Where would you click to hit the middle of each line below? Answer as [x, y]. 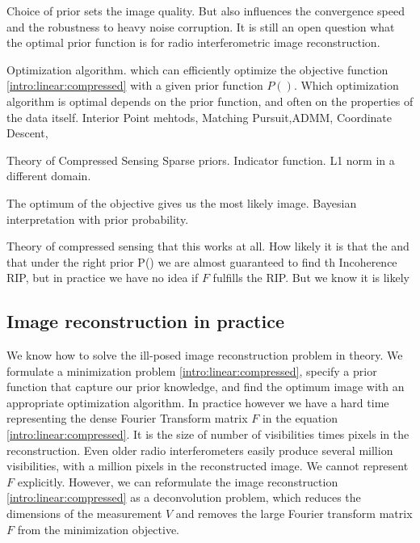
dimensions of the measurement [84, 514]
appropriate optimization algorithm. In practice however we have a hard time [198, 402]
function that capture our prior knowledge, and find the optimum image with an [206, 387]
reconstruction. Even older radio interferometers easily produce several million [200, 450]
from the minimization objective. [99, 529]
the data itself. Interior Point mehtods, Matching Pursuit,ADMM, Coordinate [199, 117]
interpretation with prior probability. [98, 219]
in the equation [300, 418]
